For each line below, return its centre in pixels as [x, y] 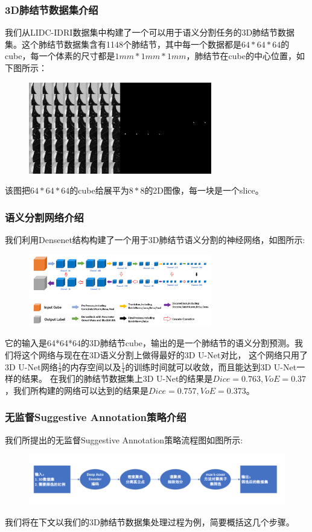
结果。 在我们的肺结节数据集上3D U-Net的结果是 [117, 378]
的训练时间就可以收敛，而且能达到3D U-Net [211, 366]
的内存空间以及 [91, 366]
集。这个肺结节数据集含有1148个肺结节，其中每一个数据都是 [123, 44]
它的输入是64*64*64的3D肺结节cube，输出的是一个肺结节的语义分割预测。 [150, 343]
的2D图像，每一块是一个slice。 [204, 190]
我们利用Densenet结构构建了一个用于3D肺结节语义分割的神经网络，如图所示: [155, 240]
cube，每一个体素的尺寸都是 [60, 56]
